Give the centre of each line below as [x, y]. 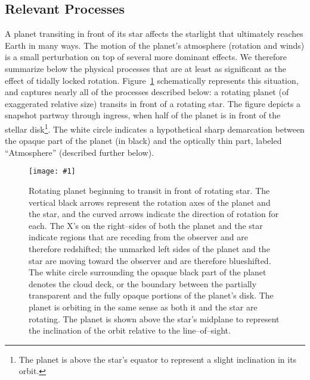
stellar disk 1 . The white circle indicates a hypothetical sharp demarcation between [155, 128]
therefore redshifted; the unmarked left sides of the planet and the [149, 249]
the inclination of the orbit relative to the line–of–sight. [130, 330]
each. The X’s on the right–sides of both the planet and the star [146, 225]
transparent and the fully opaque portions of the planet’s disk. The [151, 295]
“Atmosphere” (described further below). [79, 152]
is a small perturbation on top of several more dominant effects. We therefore [146, 57]
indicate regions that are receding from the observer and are [138, 237]
